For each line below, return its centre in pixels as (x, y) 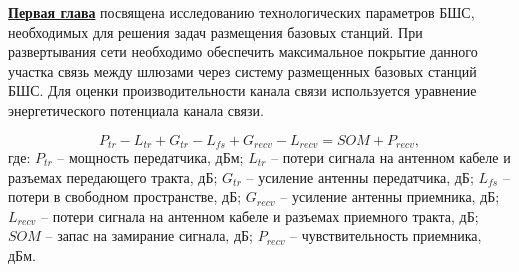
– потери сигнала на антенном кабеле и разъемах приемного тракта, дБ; (260, 215)
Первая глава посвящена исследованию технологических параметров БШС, (241, 12)
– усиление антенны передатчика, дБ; (360, 176)
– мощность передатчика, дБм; (150, 157)
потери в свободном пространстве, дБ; (125, 196)
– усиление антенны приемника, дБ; (390, 196)
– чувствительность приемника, (386, 235)
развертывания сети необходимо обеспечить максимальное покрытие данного (243, 51)
